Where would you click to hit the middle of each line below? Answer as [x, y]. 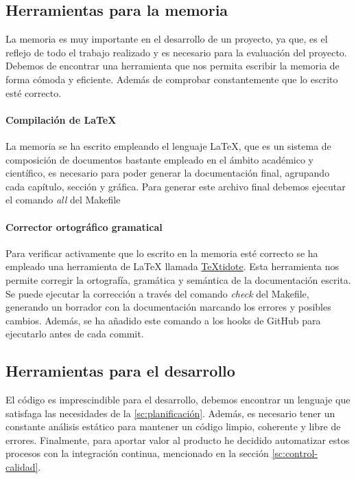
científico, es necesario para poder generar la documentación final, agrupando [168, 173]
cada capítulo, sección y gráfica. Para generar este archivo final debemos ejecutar [176, 186]
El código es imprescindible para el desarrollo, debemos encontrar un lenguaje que [178, 400]
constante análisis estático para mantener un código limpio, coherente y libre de [173, 426]
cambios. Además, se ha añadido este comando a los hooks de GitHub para [163, 320]
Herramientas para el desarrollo [120, 371]
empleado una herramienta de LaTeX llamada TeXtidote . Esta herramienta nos [173, 266]
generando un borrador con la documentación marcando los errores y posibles [168, 307]
